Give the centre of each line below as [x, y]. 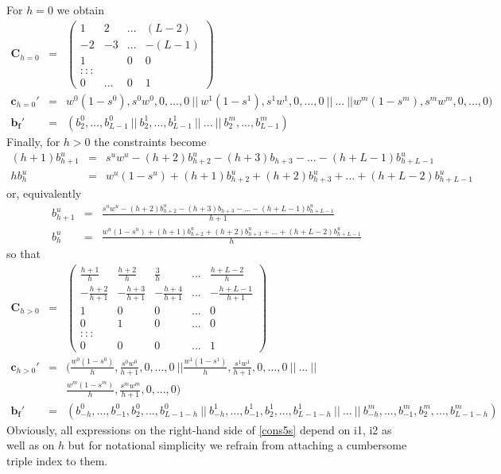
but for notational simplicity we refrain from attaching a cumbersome [237, 445]
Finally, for [33, 141]
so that [23, 254]
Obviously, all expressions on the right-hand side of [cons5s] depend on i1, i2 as [199, 429]
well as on [31, 445]
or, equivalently [44, 193]
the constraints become [150, 141]
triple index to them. [57, 461]
